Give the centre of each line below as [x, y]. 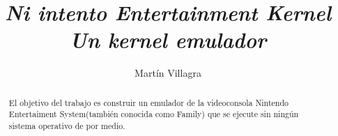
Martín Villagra [168, 73]
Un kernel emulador [168, 40]
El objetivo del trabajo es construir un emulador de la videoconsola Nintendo [148, 102]
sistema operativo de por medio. [67, 126]
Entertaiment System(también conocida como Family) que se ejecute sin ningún [154, 114]
